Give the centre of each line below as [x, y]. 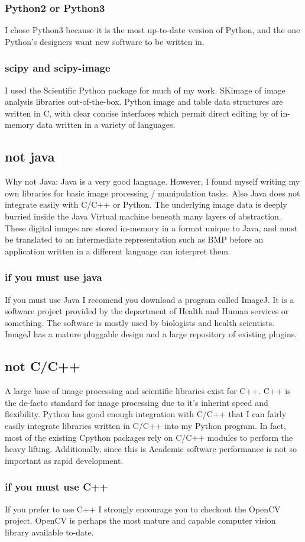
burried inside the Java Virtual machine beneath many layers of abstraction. [143, 216]
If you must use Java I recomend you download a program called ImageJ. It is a [150, 299]
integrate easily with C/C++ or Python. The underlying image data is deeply [146, 204]
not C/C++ [43, 366]
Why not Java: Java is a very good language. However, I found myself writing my [152, 181]
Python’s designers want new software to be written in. [105, 41]
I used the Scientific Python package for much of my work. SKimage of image [145, 90]
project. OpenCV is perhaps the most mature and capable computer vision [140, 520]
